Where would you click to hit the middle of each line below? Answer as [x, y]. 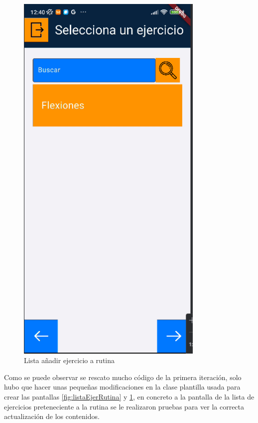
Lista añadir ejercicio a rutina [69, 360]
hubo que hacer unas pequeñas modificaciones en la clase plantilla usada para [122, 387]
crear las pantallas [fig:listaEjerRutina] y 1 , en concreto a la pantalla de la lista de [129, 396]
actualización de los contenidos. [52, 416]
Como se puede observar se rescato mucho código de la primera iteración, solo [123, 377]
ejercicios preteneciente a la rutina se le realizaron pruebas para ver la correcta [124, 406]
